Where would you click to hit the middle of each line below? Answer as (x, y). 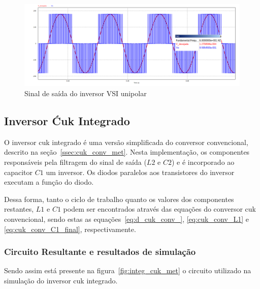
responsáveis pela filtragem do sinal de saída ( (75, 162)
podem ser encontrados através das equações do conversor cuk (159, 209)
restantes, (19, 209)
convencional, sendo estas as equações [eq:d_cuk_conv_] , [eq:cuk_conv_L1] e (127, 219)
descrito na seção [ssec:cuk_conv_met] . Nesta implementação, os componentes (127, 152)
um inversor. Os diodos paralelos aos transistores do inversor (140, 172)
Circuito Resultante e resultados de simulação (100, 252)
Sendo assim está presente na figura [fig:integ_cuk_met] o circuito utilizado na (128, 270)
